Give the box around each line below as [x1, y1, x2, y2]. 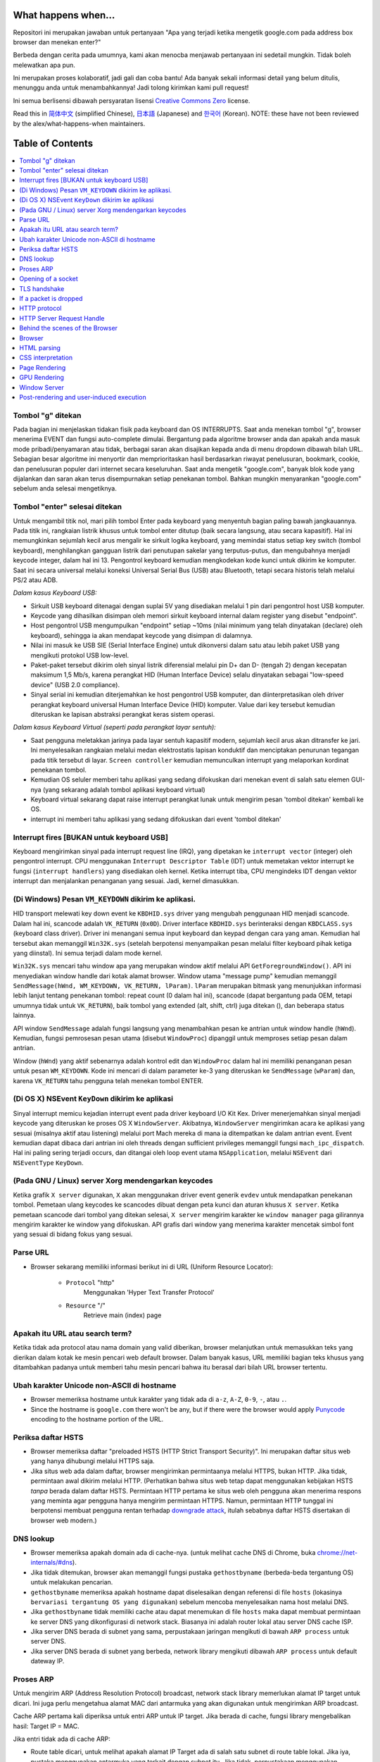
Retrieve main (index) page [83, 1311, 162, 1319]
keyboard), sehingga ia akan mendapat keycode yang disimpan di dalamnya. [30, 631, 253, 639]
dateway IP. [30, 1657, 65, 1665]
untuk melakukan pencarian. [30, 1578, 113, 1587]
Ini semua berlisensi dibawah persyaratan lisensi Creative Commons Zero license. [13, 96, 251, 105]
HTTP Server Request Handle [19, 314, 105, 322]
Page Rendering [19, 363, 66, 371]
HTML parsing [19, 343, 61, 352]
